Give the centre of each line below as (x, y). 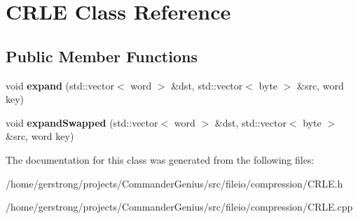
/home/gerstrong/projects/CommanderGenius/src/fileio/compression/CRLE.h (174, 183)
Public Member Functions (102, 56)
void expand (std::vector (60, 85)
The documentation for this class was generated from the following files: (160, 159)
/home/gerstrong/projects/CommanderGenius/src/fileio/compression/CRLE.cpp (179, 207)
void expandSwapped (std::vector (82, 122)
